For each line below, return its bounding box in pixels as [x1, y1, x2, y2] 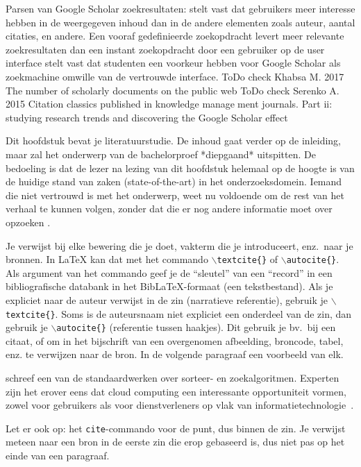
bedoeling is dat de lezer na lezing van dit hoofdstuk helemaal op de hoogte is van [6, 160, 355, 175]
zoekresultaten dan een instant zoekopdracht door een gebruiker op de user [6, 42, 325, 56]
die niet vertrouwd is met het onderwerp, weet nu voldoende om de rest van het [6, 187, 344, 202]
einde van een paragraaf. [6, 448, 110, 463]
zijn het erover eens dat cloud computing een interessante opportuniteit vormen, [6, 384, 346, 398]
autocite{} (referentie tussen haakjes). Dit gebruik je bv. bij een [56, 320, 336, 334]
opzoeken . [6, 214, 51, 229]
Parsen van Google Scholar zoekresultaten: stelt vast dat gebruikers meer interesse [6, 1, 355, 15]
